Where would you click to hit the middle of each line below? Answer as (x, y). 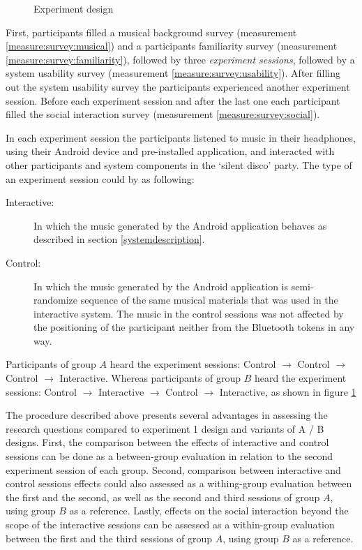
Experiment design (74, 8)
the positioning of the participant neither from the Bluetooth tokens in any (194, 327)
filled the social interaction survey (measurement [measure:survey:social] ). (163, 114)
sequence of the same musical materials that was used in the (209, 300)
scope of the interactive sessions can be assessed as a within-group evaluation (170, 524)
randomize (56, 300)
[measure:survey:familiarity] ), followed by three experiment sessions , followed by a (180, 59)
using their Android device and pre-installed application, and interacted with (170, 151)
